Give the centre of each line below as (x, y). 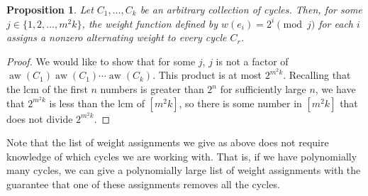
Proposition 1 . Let (50, 9)
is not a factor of (252, 61)
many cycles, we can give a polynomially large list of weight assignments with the (184, 170)
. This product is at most (207, 75)
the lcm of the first (47, 89)
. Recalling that (317, 75)
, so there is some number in (240, 103)
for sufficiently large (263, 89)
